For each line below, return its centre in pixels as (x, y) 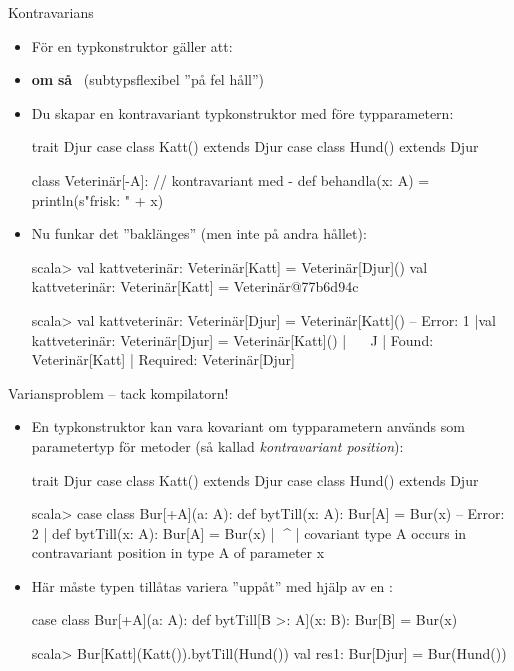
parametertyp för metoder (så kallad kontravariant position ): (217, 445)
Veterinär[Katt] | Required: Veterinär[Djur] (163, 359)
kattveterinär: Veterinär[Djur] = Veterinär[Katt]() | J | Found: (232, 339)
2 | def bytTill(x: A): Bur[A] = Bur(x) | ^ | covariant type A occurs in (249, 532)
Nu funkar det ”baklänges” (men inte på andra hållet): (199, 233)
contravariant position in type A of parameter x (178, 552)
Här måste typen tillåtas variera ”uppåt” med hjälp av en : (212, 585)
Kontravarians (51, 12)
